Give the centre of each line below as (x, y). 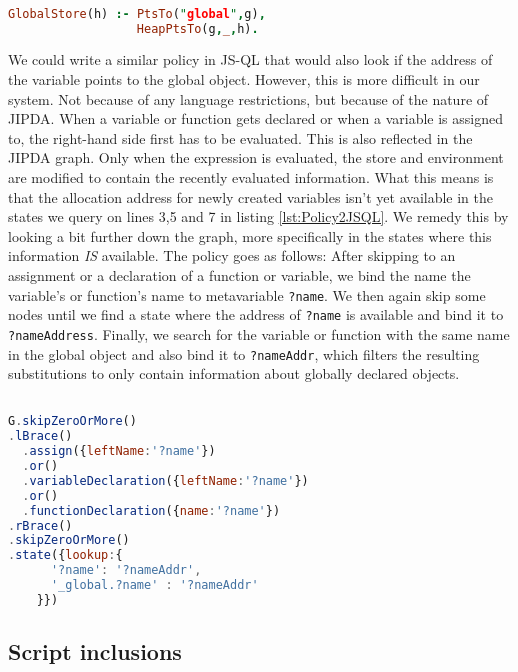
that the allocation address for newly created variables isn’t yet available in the (251, 196)
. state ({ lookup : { (65, 555)
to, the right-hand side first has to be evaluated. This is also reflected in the (240, 137)
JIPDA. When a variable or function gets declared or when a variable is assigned (255, 118)
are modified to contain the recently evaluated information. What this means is (251, 176)
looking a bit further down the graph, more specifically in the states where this (250, 235)
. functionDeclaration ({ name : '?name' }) (151, 510)
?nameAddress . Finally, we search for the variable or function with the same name (259, 333)
